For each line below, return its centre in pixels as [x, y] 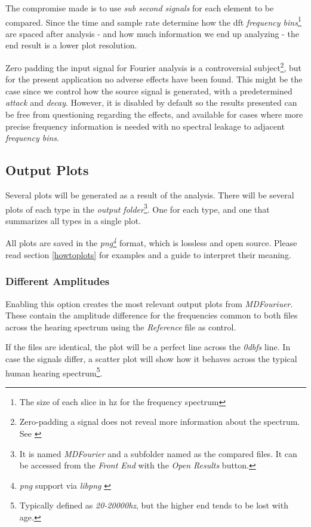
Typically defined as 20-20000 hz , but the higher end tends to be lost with [154, 505]
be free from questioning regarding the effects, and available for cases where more [154, 114]
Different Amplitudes [58, 281]
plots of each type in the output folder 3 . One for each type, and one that [138, 208]
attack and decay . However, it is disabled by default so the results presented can [151, 102]
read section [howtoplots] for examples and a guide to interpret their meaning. [148, 254]
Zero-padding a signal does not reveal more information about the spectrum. [160, 422]
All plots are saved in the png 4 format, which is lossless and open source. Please [151, 242]
